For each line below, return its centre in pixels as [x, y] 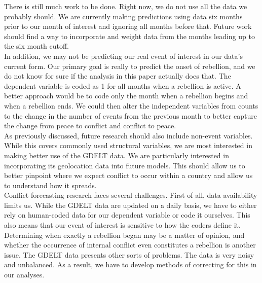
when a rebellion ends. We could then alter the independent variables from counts [131, 105]
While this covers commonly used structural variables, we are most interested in [128, 145]
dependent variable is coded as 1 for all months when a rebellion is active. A [123, 85]
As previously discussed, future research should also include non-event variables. [128, 135]
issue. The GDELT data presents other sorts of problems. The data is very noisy [129, 254]
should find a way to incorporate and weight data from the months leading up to [129, 36]
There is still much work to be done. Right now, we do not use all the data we [126, 6]
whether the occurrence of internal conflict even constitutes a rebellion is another [130, 245]
